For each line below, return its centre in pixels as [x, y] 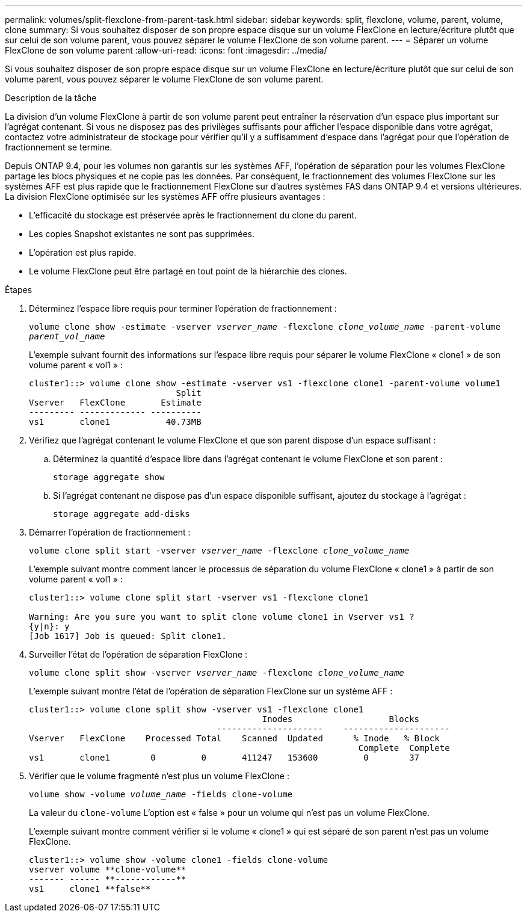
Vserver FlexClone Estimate [115, 403]
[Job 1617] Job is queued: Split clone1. [128, 636]
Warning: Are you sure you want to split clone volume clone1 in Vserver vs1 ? [222, 617]
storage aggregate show [109, 477]
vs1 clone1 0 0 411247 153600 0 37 [224, 758]
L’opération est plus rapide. [83, 252]
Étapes [19, 290]
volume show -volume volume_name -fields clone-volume [161, 794]
